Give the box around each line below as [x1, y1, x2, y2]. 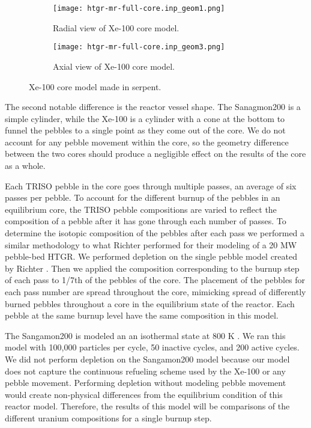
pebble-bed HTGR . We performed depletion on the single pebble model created [5, 250, 298, 263]
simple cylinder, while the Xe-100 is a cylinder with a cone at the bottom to [5, 112, 285, 124]
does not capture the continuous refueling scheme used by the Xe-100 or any [5, 364, 286, 377]
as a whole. [5, 159, 46, 172]
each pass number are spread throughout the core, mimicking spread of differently [5, 286, 306, 298]
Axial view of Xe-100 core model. [53, 60, 175, 72]
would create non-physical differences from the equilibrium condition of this [5, 388, 283, 400]
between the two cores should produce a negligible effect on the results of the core [5, 147, 306, 160]
